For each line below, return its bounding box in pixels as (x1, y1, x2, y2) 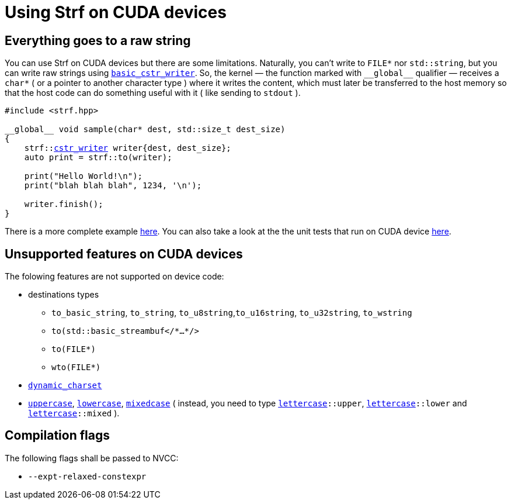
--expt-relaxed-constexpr (28, 471, 147, 481)
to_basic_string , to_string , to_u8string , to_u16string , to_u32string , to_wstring (51, 308, 412, 318)
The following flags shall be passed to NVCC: (5, 453, 179, 463)
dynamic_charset (28, 381, 102, 391)
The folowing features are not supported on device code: (5, 271, 224, 282)
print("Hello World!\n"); (24, 171, 143, 181)
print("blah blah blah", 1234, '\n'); (24, 181, 202, 191)
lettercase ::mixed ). (28, 408, 120, 419)
